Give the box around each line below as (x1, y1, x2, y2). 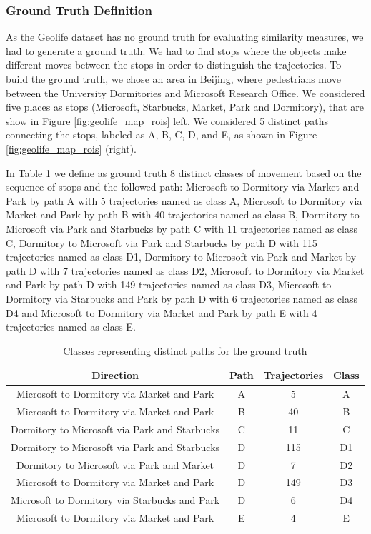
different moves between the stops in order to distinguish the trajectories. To (6, 57, 342, 72)
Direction (91, 368, 139, 383)
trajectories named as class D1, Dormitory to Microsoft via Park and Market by (6, 249, 357, 264)
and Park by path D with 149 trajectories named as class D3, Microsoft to (6, 277, 332, 292)
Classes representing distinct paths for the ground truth (63, 343, 307, 358)
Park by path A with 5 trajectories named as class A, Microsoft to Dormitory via (6, 193, 362, 208)
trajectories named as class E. (6, 319, 136, 334)
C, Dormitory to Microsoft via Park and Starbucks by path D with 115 (6, 235, 317, 250)
